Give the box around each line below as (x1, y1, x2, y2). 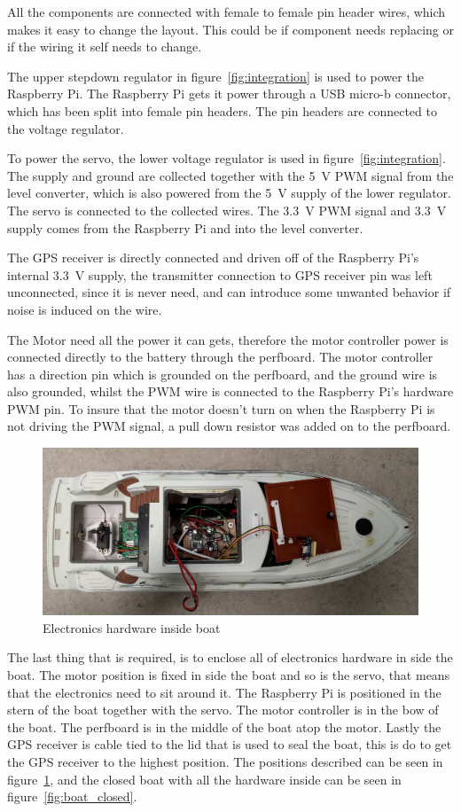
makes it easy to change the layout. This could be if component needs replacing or (7, 20, 454, 38)
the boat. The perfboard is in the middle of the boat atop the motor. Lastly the (7, 717, 441, 736)
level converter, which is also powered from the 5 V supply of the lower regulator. (7, 183, 451, 202)
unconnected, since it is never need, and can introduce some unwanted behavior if (7, 283, 451, 301)
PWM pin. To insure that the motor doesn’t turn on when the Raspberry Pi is (7, 399, 435, 418)
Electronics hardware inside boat (43, 618, 221, 636)
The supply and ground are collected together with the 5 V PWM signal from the (7, 166, 454, 184)
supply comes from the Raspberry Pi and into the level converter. (7, 218, 363, 237)
